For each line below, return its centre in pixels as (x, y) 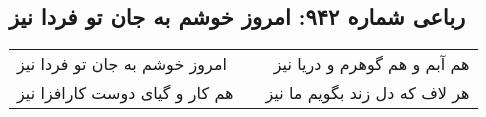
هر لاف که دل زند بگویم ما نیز (367, 93)
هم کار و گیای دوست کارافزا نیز (125, 93)
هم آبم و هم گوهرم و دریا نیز (371, 64)
